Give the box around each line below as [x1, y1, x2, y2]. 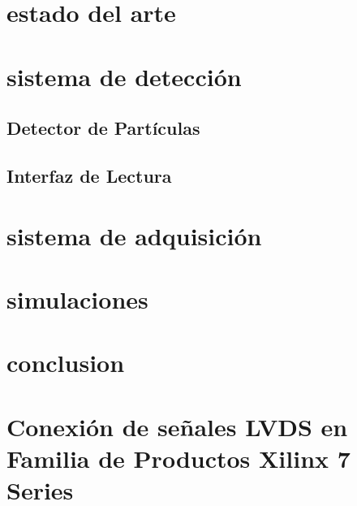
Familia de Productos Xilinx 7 [6, 441, 351, 474]
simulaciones [6, 282, 148, 315]
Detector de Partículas [6, 115, 200, 141]
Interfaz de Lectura [6, 162, 172, 188]
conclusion [6, 346, 125, 379]
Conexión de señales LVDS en [6, 409, 348, 443]
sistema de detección [6, 59, 242, 93]
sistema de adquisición [6, 218, 262, 252]
